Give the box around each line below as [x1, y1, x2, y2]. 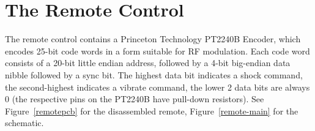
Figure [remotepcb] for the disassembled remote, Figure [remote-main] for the [5, 104, 298, 117]
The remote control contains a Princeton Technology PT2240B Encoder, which [5, 32, 301, 45]
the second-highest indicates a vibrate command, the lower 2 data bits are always [5, 80, 310, 93]
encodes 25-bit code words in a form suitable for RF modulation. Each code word [5, 44, 310, 57]
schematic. [5, 116, 44, 129]
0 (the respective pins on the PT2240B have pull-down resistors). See [5, 92, 264, 105]
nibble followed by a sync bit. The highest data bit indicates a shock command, [5, 68, 303, 81]
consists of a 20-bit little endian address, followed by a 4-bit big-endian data [5, 56, 291, 69]
